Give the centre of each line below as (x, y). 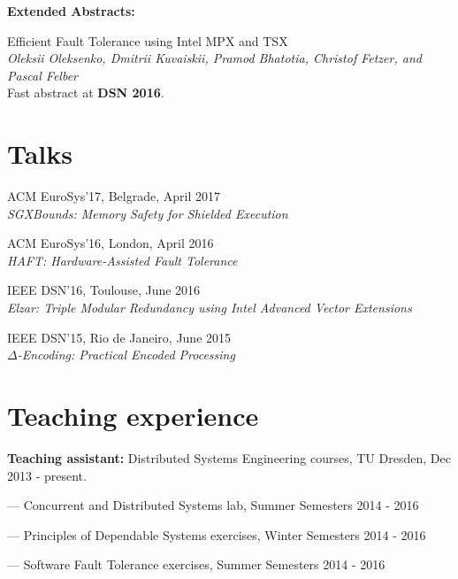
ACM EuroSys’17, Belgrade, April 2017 (114, 196)
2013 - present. (47, 475)
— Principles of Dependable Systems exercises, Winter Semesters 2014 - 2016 (217, 534)
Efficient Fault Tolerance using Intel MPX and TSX (148, 40)
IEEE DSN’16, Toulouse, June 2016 (104, 290)
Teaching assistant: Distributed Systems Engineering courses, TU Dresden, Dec (229, 457)
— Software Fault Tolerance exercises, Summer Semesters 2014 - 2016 (196, 564)
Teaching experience (133, 416)
